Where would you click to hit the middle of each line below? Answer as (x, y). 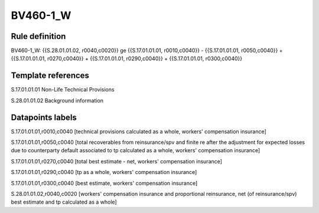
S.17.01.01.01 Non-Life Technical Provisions (63, 90)
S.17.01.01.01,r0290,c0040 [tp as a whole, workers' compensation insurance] (104, 172)
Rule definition (38, 36)
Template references (50, 76)
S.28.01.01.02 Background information (57, 100)
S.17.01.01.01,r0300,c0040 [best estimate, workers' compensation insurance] (104, 183)
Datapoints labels (44, 117)
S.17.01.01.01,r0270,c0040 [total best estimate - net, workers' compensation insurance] (117, 161)
